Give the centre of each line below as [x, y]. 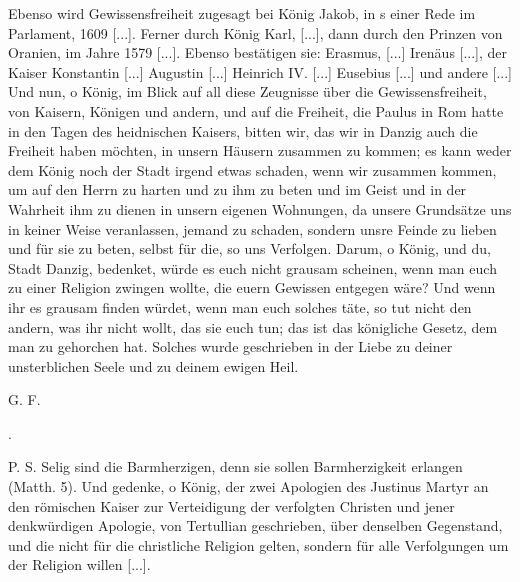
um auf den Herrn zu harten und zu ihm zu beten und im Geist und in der [237, 189]
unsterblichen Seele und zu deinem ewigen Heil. [153, 365]
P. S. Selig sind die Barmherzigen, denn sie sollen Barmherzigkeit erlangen [235, 466]
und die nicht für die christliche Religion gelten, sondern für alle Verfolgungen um [258, 544]
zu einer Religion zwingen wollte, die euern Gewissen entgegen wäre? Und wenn [252, 287]
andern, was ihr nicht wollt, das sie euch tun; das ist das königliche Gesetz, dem [253, 326]
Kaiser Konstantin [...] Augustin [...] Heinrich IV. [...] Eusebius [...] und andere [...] [260, 71]
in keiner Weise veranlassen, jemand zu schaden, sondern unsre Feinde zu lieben [252, 228]
